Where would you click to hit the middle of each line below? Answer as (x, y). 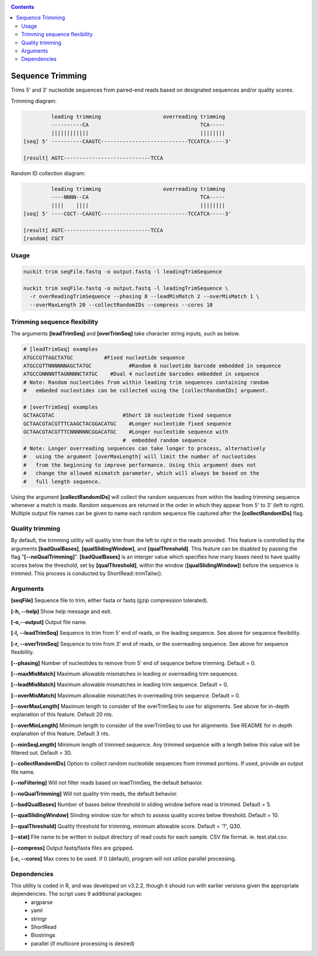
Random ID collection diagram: (48, 173)
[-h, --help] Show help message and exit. (61, 611)
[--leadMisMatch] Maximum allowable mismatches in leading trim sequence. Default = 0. (120, 684)
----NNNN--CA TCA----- (138, 197)
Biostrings (43, 935)
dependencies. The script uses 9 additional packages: (77, 894)
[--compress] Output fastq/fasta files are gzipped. (72, 848)
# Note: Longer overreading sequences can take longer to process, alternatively (145, 448)
